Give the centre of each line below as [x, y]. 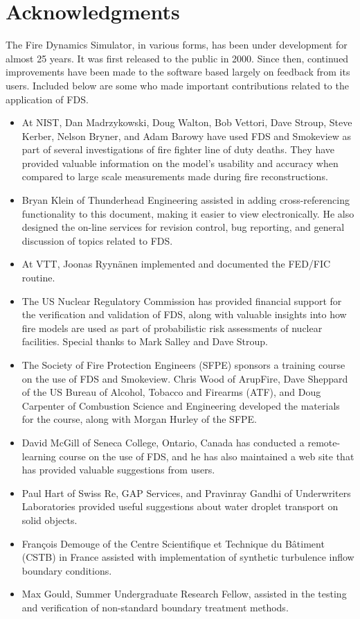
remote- [324, 442]
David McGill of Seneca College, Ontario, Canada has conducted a [163, 442]
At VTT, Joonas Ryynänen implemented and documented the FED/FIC [176, 264]
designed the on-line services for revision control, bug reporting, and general [183, 227]
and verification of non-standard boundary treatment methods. [155, 607]
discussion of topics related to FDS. [97, 240]
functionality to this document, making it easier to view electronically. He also [188, 213]
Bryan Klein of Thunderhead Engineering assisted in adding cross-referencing [186, 200]
